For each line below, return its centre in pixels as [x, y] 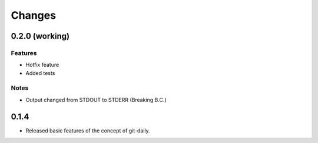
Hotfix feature [42, 65]
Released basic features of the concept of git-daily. [88, 130]
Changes [33, 15]
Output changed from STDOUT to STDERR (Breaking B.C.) [96, 100]
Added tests [40, 73]
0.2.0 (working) [40, 36]
